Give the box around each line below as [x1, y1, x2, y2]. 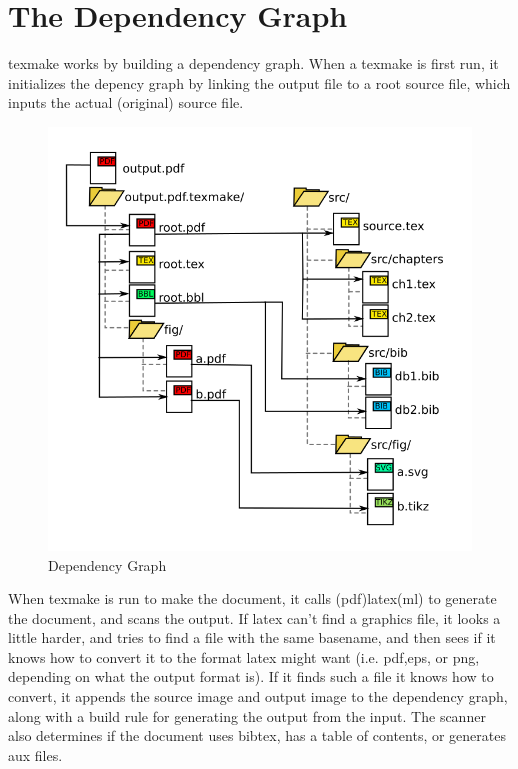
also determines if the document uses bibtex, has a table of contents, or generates [8, 725, 506, 746]
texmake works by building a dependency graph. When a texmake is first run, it [8, 53, 499, 74]
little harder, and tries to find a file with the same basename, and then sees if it [8, 627, 496, 648]
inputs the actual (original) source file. [8, 92, 244, 113]
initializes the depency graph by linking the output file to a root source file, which [8, 72, 511, 93]
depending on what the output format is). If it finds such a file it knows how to [8, 666, 494, 687]
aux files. [8, 744, 63, 765]
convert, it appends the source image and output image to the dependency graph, [8, 686, 508, 707]
